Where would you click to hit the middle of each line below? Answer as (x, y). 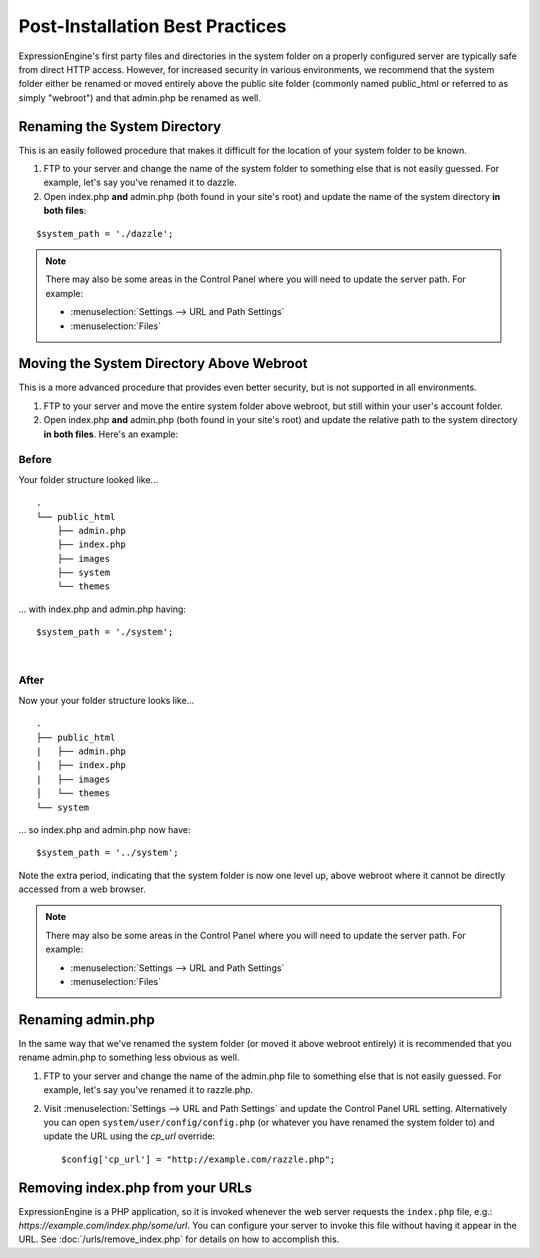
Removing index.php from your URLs (135, 1187)
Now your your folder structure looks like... (106, 700)
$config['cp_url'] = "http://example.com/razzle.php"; (198, 1159)
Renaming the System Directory (120, 126)
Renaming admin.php (86, 1019)
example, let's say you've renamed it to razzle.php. (148, 1090)
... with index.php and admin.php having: (102, 609)
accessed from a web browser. (82, 889)
